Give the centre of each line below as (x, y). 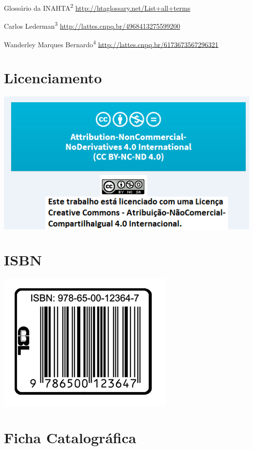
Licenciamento (53, 77)
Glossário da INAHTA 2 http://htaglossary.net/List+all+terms (97, 7)
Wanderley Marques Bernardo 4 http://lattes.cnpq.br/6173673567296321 (111, 43)
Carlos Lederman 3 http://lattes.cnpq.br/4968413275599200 (92, 25)
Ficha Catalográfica (70, 438)
